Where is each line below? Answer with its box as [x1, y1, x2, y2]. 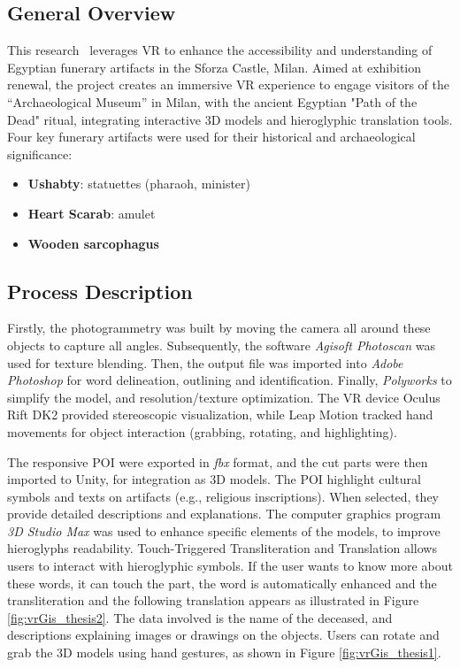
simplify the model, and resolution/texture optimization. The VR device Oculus [7, 388, 441, 406]
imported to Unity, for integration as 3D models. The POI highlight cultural [7, 470, 421, 488]
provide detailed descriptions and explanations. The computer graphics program [7, 504, 441, 523]
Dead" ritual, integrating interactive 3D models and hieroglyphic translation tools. [7, 110, 453, 128]
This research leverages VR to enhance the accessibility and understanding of [7, 41, 433, 59]
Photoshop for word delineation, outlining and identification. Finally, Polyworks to [7, 371, 452, 389]
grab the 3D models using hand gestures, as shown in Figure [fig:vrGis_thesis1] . [7, 643, 441, 662]
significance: [7, 144, 73, 163]
